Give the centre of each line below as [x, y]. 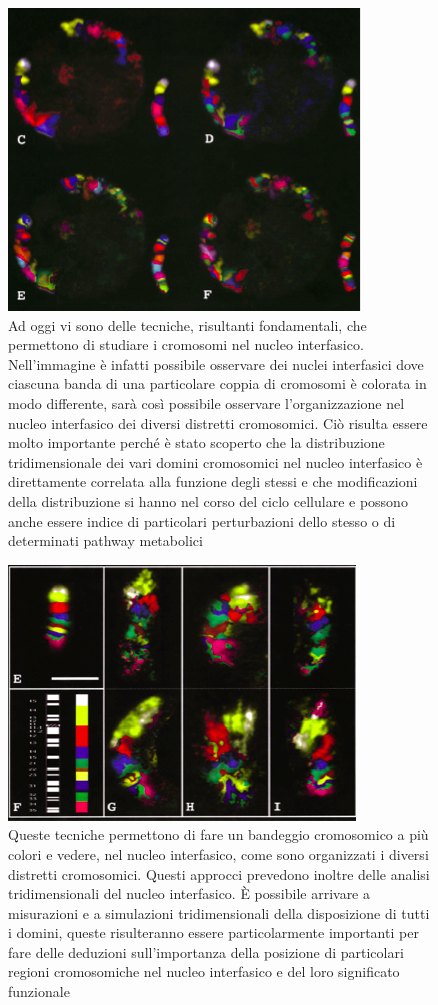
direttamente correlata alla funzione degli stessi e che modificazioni [213, 481]
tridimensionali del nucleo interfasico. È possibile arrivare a [189, 893]
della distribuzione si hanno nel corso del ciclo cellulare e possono [208, 500]
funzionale [39, 991]
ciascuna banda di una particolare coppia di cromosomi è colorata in [217, 383]
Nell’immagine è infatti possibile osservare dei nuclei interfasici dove [216, 363]
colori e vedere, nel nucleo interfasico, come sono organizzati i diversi [218, 853]
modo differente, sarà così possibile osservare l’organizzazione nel [206, 402]
